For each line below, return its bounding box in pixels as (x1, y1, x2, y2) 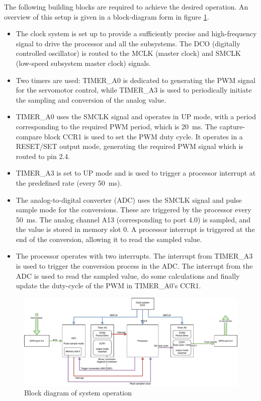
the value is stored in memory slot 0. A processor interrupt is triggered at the (16, 224, 255, 234)
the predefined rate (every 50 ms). (16, 177, 122, 188)
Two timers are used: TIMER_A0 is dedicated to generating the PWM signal (16, 74, 256, 85)
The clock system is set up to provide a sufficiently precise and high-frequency (16, 28, 257, 39)
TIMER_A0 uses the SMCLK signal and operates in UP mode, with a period (16, 111, 256, 122)
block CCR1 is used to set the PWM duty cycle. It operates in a (44, 131, 243, 141)
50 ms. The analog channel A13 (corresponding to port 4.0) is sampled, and (16, 214, 251, 224)
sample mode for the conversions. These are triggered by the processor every (16, 204, 251, 215)
